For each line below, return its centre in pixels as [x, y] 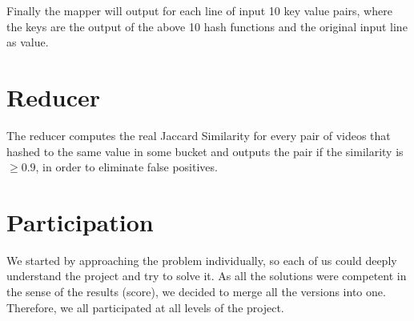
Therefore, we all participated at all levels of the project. [145, 307]
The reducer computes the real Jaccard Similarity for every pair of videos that [199, 135]
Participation [80, 221]
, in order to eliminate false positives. [127, 167]
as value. [28, 42]
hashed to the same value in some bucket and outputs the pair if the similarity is [205, 151]
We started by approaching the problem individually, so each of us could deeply [202, 260]
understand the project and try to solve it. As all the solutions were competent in [207, 276]
